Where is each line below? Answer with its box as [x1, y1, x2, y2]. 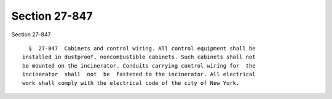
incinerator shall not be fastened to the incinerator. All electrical [22, 71, 256, 78]
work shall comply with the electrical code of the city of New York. [22, 79, 240, 86]
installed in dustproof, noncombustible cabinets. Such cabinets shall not [22, 53, 256, 61]
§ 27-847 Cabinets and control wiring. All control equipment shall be [28, 45, 256, 52]
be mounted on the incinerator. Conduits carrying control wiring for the [22, 62, 256, 69]
